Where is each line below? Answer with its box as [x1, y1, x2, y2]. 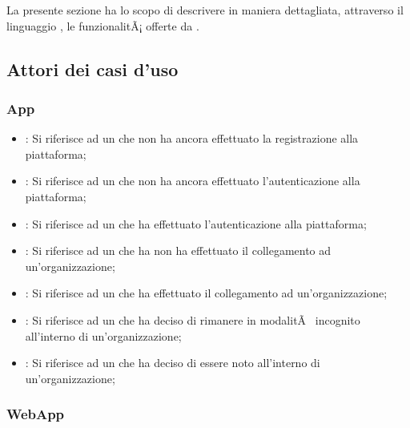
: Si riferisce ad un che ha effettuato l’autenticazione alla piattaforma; [25, 215, 367, 232]
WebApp [6, 404, 65, 424]
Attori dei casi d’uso [6, 56, 179, 81]
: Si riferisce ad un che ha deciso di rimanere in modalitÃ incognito [25, 311, 360, 328]
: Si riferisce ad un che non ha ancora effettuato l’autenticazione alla [25, 172, 360, 189]
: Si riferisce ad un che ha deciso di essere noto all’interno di [25, 354, 320, 371]
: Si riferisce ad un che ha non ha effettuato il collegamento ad [25, 242, 332, 259]
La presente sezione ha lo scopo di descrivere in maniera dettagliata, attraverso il [6, 2, 404, 18]
